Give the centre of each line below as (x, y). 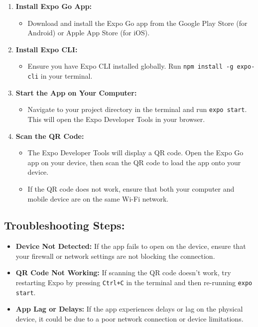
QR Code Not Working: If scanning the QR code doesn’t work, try (123, 272)
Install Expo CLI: (47, 49)
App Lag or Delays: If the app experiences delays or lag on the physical (129, 309)
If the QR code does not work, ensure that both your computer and (131, 188)
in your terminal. (66, 76)
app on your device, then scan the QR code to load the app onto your (134, 162)
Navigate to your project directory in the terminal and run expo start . (137, 109)
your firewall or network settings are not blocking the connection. (115, 256)
